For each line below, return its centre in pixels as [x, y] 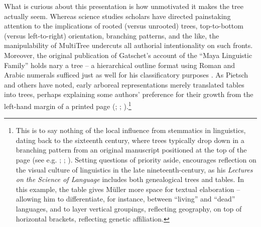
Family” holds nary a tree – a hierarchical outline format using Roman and [120, 65]
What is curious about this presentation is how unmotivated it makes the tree [124, 6]
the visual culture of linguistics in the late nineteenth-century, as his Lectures [134, 169]
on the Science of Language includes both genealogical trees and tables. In [130, 179]
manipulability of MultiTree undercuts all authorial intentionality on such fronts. [128, 45]
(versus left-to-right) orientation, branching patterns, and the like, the [112, 35]
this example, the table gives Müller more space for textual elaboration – [128, 189]
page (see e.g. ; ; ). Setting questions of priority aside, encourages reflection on [136, 159]
